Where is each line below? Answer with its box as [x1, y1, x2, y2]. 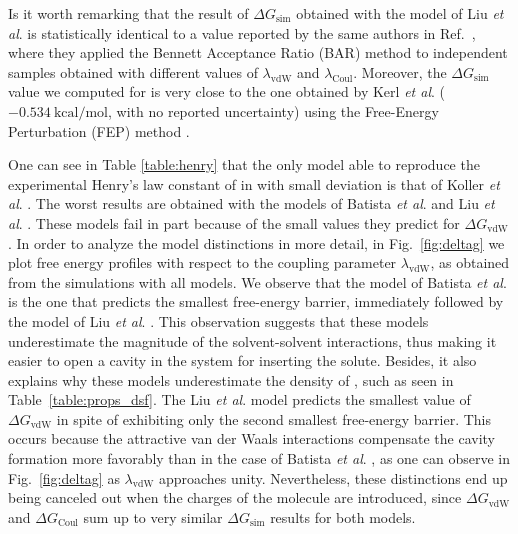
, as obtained [430, 252, 510, 273]
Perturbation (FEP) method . [8, 120, 190, 141]
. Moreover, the [353, 61, 447, 82]
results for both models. [270, 506, 416, 527]
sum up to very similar [83, 506, 223, 527]
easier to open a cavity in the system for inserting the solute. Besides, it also [8, 350, 477, 371]
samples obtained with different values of [8, 61, 258, 82]
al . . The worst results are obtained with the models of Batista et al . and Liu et [8, 193, 495, 214]
